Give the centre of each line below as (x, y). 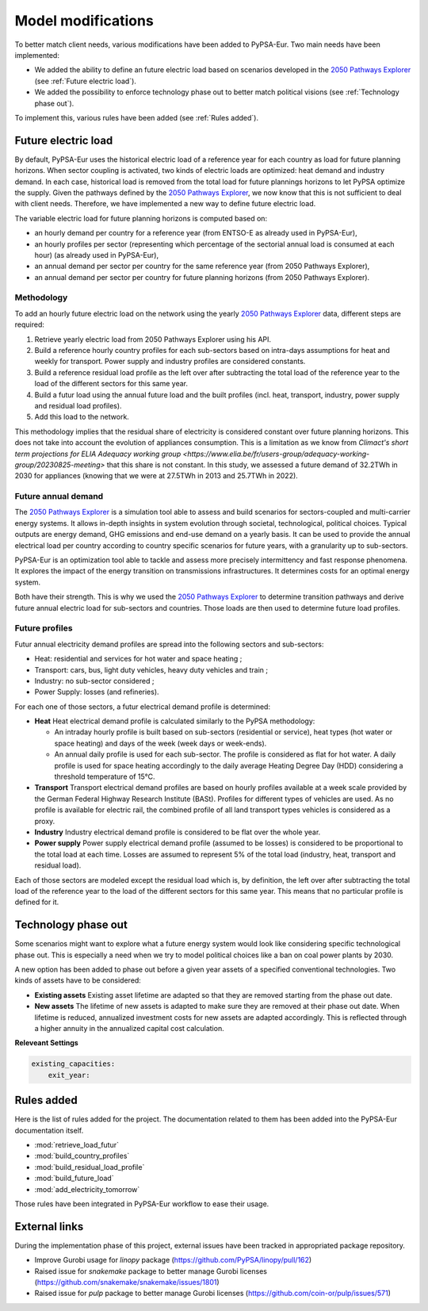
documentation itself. (49, 1130)
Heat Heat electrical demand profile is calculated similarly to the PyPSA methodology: (175, 721)
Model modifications (84, 21)
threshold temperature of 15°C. (105, 776)
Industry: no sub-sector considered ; (94, 680)
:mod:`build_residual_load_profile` (90, 1167)
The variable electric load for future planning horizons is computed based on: (141, 218)
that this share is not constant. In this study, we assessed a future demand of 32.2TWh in (252, 465)
